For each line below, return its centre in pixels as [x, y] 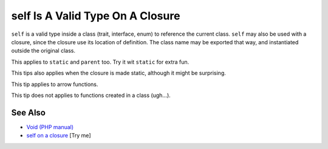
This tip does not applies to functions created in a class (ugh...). [91, 95]
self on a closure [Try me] [59, 136]
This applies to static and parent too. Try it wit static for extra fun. [100, 62]
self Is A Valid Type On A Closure [96, 16]
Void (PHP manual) [50, 127]
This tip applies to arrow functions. [55, 84]
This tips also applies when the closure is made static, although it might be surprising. [118, 73]
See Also [28, 112]
